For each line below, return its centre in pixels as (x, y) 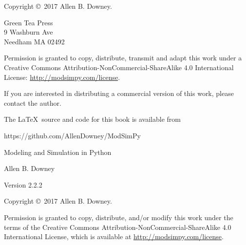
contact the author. (33, 103)
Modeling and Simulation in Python (58, 152)
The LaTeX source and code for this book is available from (92, 119)
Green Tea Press (28, 22)
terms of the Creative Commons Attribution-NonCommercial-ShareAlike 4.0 (118, 227)
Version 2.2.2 (23, 184)
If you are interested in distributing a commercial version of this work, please (119, 93)
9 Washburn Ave (28, 32)
